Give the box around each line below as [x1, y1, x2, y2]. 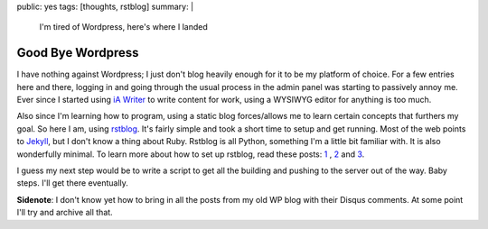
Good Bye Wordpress [16, 45, 139, 60]
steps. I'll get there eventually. [16, 178, 128, 188]
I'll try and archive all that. [16, 207, 113, 218]
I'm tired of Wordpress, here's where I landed [39, 22, 208, 32]
